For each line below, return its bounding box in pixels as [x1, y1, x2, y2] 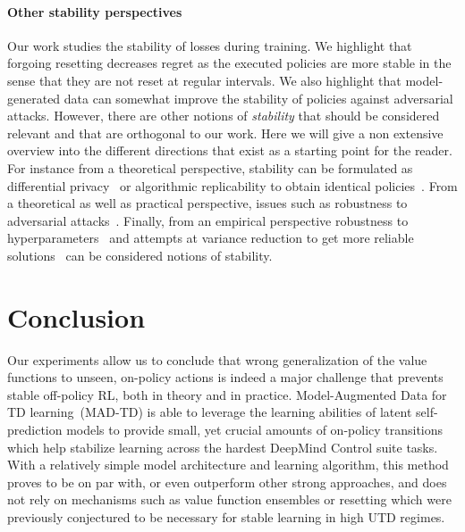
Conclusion [7, 298, 146, 335]
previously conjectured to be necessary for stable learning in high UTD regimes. [7, 507, 445, 526]
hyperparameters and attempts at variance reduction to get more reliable [7, 229, 414, 247]
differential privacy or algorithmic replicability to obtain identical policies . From [7, 176, 458, 195]
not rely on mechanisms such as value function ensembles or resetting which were [7, 490, 452, 509]
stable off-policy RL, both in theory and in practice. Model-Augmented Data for [7, 385, 447, 403]
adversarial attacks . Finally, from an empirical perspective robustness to [7, 211, 409, 229]
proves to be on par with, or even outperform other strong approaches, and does [7, 472, 447, 491]
